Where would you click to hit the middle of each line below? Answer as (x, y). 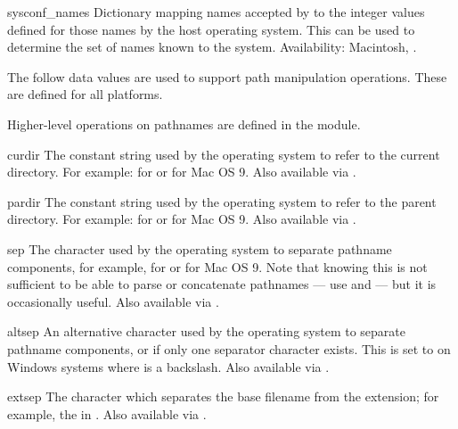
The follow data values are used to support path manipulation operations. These (227, 76)
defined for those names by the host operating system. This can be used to (211, 29)
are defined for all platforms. (85, 94)
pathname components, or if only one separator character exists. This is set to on (229, 348)
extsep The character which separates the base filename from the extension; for (223, 396)
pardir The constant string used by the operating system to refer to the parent (222, 201)
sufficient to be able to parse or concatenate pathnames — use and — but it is (222, 284)
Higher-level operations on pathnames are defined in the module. (184, 124)
